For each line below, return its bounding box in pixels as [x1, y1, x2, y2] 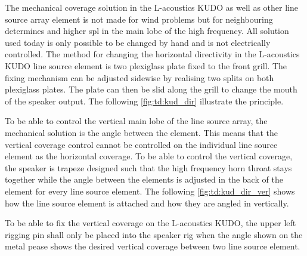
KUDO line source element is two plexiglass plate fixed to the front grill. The [5, 59, 287, 72]
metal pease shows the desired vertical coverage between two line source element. [5, 240, 300, 252]
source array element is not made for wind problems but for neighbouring [5, 13, 273, 25]
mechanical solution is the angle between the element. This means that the [5, 126, 278, 138]
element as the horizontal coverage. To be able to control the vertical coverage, [5, 150, 293, 162]
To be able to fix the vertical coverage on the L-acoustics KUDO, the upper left [5, 217, 296, 229]
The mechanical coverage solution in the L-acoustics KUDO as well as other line [5, 1, 298, 13]
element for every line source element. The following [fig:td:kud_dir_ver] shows [5, 184, 295, 197]
